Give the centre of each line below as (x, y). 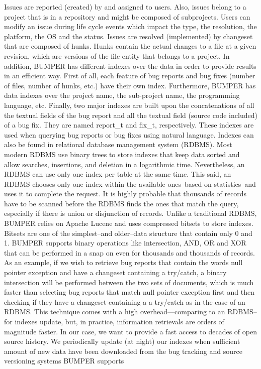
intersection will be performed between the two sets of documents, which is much (129, 282)
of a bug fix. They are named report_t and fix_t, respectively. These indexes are (129, 125)
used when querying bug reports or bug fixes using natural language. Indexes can (129, 134)
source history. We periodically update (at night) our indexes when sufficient (122, 341)
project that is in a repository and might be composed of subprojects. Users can (127, 16)
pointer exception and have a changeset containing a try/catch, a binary (115, 272)
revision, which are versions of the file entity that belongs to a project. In (117, 55)
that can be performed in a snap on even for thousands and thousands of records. (129, 252)
